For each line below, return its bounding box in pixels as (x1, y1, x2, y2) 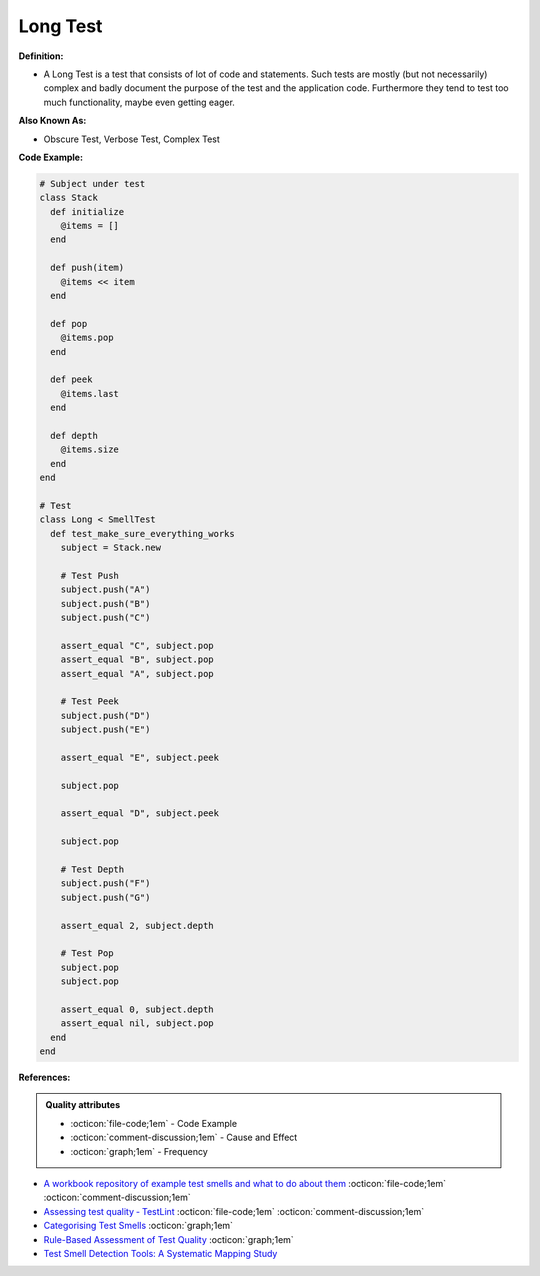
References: (18, 1071, 71, 1084)
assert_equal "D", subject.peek (60, 808, 220, 819)
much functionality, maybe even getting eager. (43, 96, 235, 108)
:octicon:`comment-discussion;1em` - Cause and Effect (70, 1131, 298, 1144)
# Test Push (60, 570, 120, 581)
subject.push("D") (60, 710, 151, 721)
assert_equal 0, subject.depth (60, 1003, 214, 1015)
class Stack (39, 192, 99, 204)
